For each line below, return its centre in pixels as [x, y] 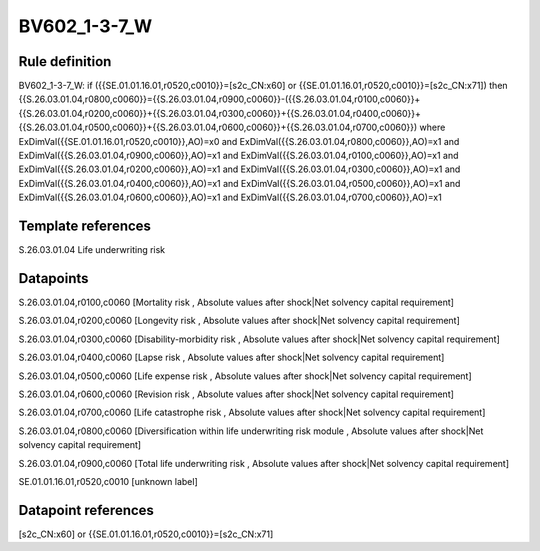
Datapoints [53, 278]
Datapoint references [86, 510]
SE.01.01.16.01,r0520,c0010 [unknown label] [108, 481]
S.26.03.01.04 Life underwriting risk [92, 250]
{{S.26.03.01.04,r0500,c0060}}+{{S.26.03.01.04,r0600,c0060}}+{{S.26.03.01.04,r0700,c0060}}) [218, 127]
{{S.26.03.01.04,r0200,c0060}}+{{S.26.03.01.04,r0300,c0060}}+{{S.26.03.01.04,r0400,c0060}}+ [220, 113]
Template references [85, 226]
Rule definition [65, 61]
